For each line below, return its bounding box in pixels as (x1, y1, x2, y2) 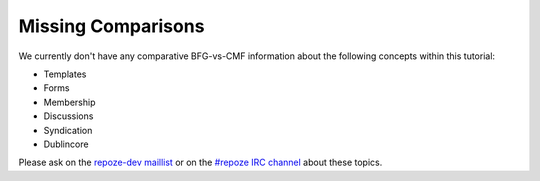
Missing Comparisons (18, 15, 205, 37)
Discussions (43, 110, 94, 122)
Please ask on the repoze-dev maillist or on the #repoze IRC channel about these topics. (18, 156, 383, 169)
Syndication (43, 124, 93, 136)
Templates (43, 68, 87, 80)
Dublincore (43, 138, 89, 150)
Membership (43, 96, 96, 108)
